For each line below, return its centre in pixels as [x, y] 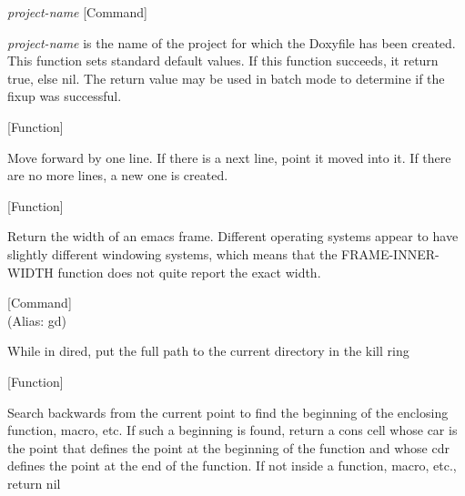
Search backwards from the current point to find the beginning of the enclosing [228, 412]
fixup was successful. [65, 96]
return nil [34, 483]
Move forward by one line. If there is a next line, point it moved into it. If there [229, 157]
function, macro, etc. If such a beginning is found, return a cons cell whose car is [232, 430]
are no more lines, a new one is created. [118, 175]
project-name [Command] [77, 12]
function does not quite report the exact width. [189, 272]
